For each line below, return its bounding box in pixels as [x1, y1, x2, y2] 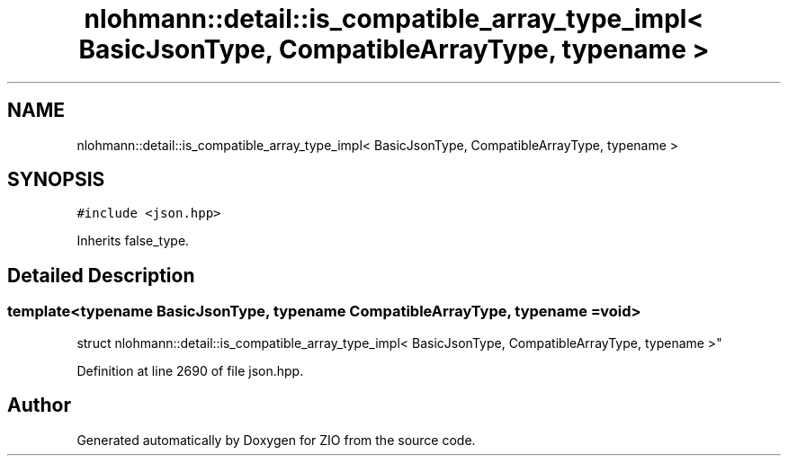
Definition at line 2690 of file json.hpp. [76, 362, 304, 378]
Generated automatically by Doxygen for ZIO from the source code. [76, 432, 476, 448]
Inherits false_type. [76, 233, 190, 249]
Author [7, 394, 71, 417]
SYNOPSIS [7, 168, 105, 191]
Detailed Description [7, 263, 195, 287]
